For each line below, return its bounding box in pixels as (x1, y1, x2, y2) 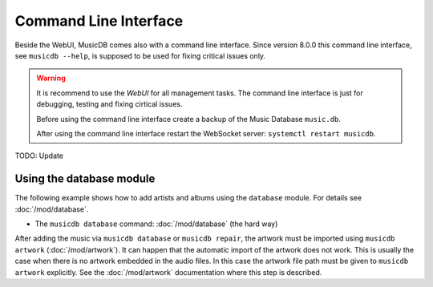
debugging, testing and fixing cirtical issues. (36, 99, 183, 109)
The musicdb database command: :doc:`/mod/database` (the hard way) (34, 219, 278, 228)
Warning (36, 73, 66, 83)
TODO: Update (14, 151, 64, 160)
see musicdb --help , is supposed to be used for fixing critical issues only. (14, 51, 266, 60)
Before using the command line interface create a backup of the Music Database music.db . (36, 114, 341, 123)
